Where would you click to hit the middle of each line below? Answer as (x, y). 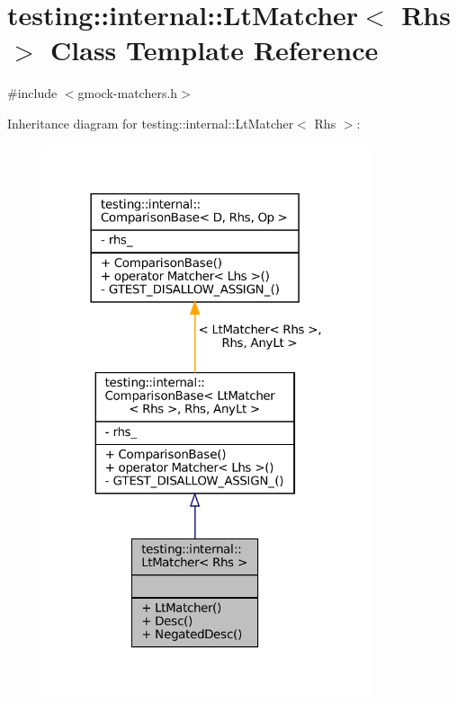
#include (32, 93)
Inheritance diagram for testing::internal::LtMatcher (151, 123)
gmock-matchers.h (128, 93)
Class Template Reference (215, 50)
